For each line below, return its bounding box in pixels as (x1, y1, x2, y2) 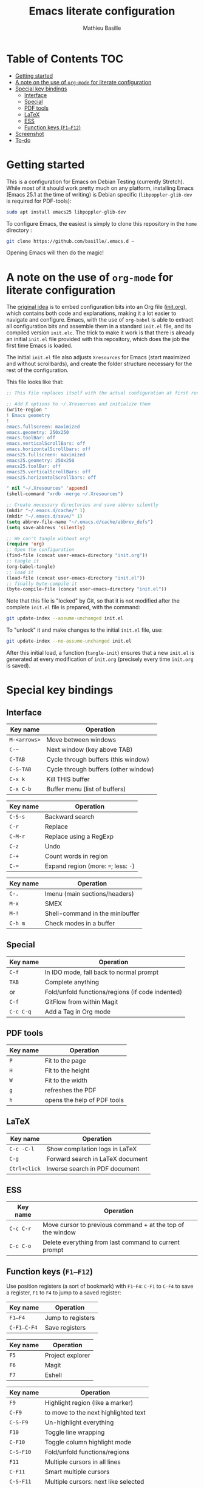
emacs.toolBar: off (6, 435, 56, 441)
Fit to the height (44, 1066, 90, 1075)
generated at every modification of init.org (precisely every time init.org (6, 655, 194, 663)
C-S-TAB (9, 766, 32, 773)
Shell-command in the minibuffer (44, 909, 140, 918)
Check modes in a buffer (44, 919, 115, 928)
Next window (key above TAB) (46, 745, 133, 754)
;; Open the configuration (6, 547, 75, 553)
